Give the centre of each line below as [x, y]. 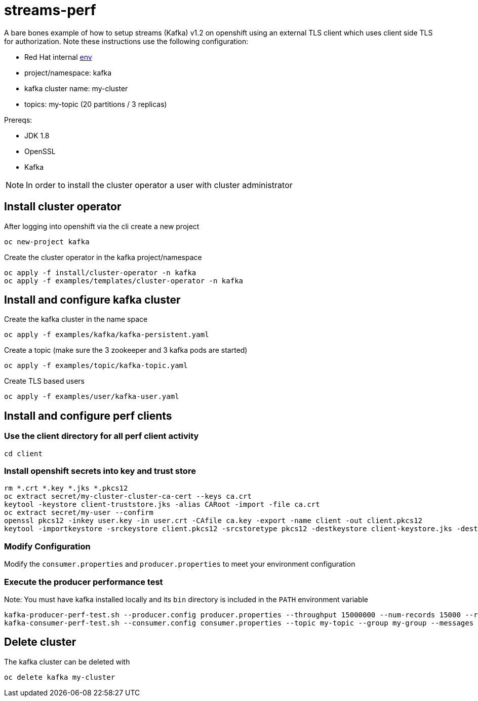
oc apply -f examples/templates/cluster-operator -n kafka [124, 281]
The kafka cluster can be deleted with [67, 661]
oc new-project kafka [47, 242]
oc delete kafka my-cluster [60, 677]
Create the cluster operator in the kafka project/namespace [103, 257]
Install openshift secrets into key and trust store [100, 471]
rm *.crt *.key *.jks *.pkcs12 [66, 488]
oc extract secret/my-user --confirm [79, 513]
